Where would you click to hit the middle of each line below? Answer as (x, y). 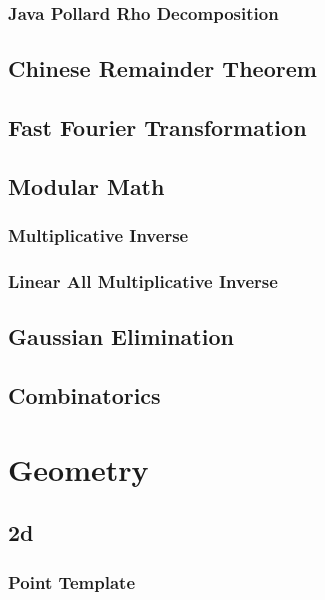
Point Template (72, 581)
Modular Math (86, 185)
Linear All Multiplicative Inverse (143, 280)
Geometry (78, 468)
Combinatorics (84, 395)
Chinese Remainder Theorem (162, 68)
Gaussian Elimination (121, 336)
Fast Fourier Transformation (157, 127)
